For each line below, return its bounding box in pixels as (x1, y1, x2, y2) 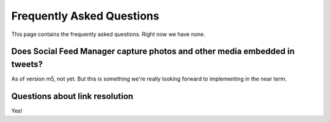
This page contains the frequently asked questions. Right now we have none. (11, 30, 206, 38)
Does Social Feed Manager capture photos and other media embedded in (11, 46, 295, 57)
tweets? (11, 59, 43, 70)
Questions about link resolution (11, 91, 134, 101)
